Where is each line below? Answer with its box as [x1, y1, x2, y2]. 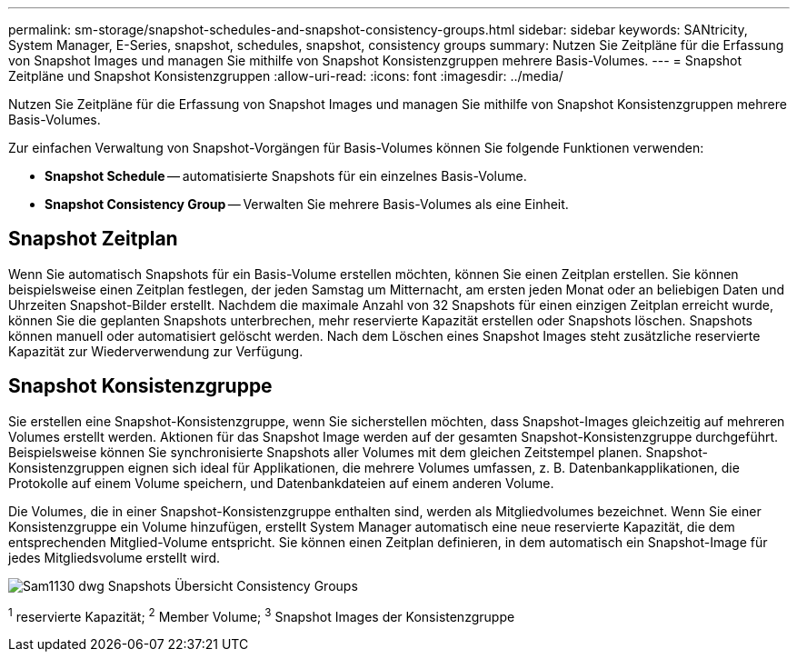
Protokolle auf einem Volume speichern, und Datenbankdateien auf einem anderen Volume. [8, 474, 554, 491]
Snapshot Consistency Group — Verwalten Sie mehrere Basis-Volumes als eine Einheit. [45, 196, 569, 212]
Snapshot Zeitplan [8, 227, 178, 251]
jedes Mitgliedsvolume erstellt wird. [8, 549, 221, 565]
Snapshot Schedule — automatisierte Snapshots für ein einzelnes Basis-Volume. [45, 168, 527, 184]
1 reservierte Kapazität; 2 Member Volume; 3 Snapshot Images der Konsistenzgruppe [8, 605, 515, 624]
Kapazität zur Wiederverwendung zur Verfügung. [8, 343, 304, 359]
